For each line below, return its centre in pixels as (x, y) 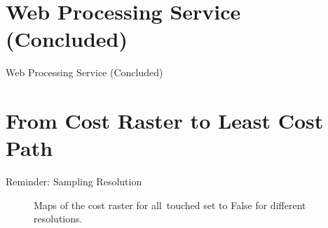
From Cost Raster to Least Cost (165, 121)
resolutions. (58, 219)
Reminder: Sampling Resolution (74, 181)
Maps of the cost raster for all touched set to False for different (170, 205)
